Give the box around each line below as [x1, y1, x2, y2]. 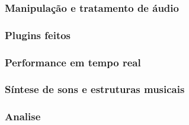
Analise [5, 109, 41, 124]
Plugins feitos [5, 27, 71, 42]
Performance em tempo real [5, 55, 141, 69]
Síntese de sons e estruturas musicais [5, 82, 185, 97]
